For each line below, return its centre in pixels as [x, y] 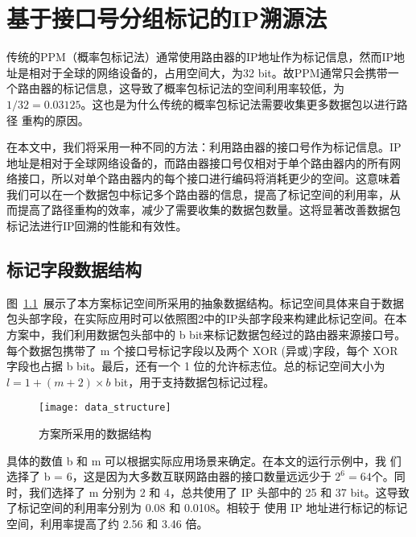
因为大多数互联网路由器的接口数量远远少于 [218, 476]
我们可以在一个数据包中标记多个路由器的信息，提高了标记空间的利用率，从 [204, 194]
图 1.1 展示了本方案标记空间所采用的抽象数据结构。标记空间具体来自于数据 [205, 302]
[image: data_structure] [105, 408]
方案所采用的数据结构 [95, 434]
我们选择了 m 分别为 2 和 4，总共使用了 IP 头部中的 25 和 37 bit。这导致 [219, 492]
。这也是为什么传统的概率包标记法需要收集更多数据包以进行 [239, 103]
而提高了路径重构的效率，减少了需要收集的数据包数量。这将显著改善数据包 [204, 210]
